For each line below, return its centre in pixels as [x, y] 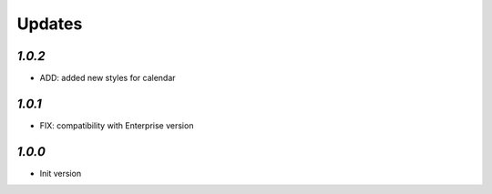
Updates [50, 24]
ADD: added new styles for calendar [108, 78]
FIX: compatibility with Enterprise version [117, 125]
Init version [61, 173]
